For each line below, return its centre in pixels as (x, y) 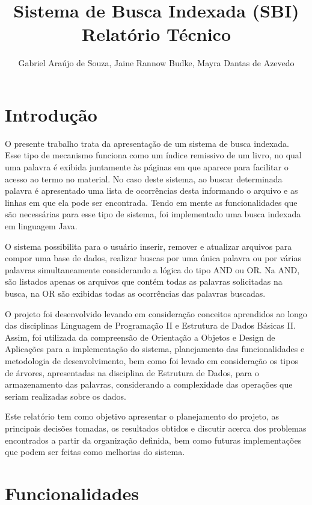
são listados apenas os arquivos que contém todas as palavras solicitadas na (144, 281)
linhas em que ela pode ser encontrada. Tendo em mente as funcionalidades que (151, 202)
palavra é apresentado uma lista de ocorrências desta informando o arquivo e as (151, 191)
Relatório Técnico (156, 34)
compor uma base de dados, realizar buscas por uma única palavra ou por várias (153, 258)
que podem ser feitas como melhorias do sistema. (95, 452)
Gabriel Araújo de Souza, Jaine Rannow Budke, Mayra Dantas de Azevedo (156, 63)
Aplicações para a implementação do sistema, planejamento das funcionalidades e (155, 349)
